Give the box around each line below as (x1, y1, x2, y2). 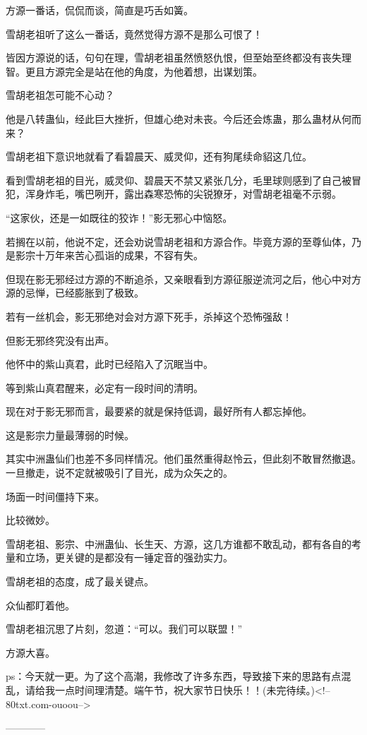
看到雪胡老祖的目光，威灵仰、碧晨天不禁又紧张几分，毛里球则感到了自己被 (6, 172, 351, 187)
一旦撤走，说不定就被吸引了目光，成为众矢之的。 (6, 465, 233, 480)
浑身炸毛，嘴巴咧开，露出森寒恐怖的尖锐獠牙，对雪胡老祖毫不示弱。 (25, 186, 342, 201)
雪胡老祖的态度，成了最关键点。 (6, 574, 154, 589)
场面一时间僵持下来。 (6, 489, 104, 503)
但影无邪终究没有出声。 (6, 333, 114, 347)
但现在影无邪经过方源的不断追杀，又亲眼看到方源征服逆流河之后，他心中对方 (6, 271, 361, 286)
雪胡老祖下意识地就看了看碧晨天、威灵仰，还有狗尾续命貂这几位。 (6, 149, 312, 164)
